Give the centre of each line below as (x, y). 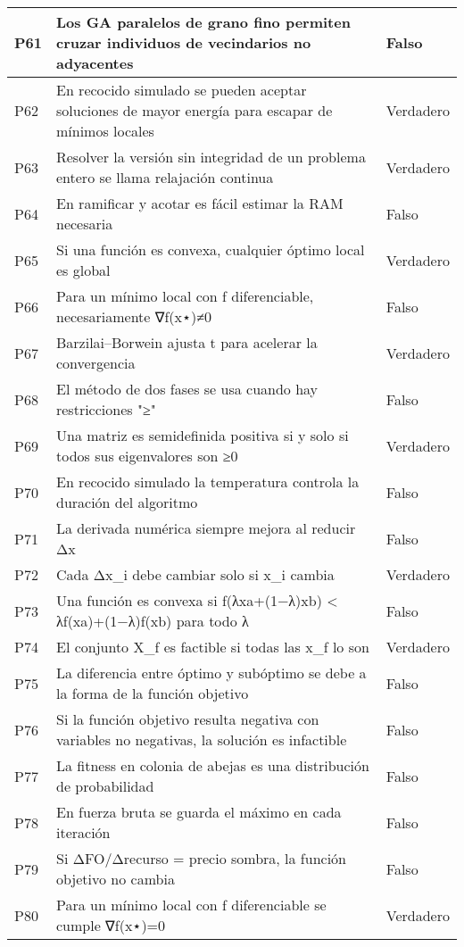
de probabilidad (105, 786)
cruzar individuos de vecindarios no (183, 42)
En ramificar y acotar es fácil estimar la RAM (199, 203)
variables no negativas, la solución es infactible (201, 739)
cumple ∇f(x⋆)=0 (111, 925)
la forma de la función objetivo (152, 693)
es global (83, 270)
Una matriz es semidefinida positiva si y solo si (202, 435)
